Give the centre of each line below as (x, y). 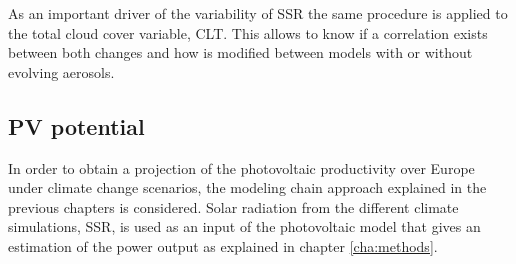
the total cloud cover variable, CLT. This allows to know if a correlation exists (248, 32)
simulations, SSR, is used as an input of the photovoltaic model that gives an (244, 226)
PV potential (76, 125)
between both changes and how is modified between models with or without (240, 52)
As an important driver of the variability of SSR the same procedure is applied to (258, 13)
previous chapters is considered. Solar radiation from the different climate (233, 206)
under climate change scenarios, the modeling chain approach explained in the (247, 187)
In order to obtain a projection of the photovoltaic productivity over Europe (241, 167)
